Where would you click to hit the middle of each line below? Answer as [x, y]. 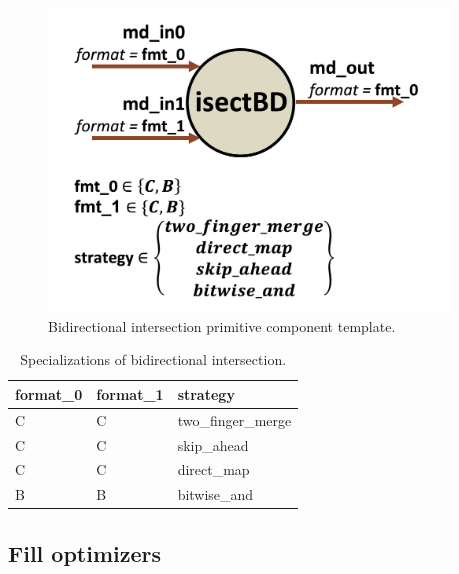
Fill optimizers [85, 552]
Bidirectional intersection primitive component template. [222, 325]
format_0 [49, 393]
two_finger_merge [234, 419]
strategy [206, 393]
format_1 [130, 393]
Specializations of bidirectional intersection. [153, 359]
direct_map [213, 469]
